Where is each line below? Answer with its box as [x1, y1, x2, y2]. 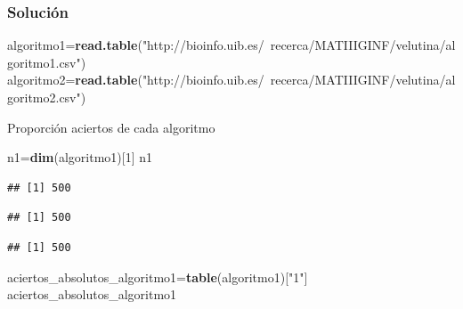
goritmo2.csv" [7, 88, 81, 106]
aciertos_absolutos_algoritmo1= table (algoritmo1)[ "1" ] [7, 267, 308, 286]
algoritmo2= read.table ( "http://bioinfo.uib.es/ [7, 70, 264, 89]
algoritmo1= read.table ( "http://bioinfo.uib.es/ [7, 36, 264, 54]
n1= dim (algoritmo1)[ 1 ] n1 [7, 148, 153, 167]
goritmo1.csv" [7, 53, 81, 71]
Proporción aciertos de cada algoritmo [7, 118, 215, 136]
